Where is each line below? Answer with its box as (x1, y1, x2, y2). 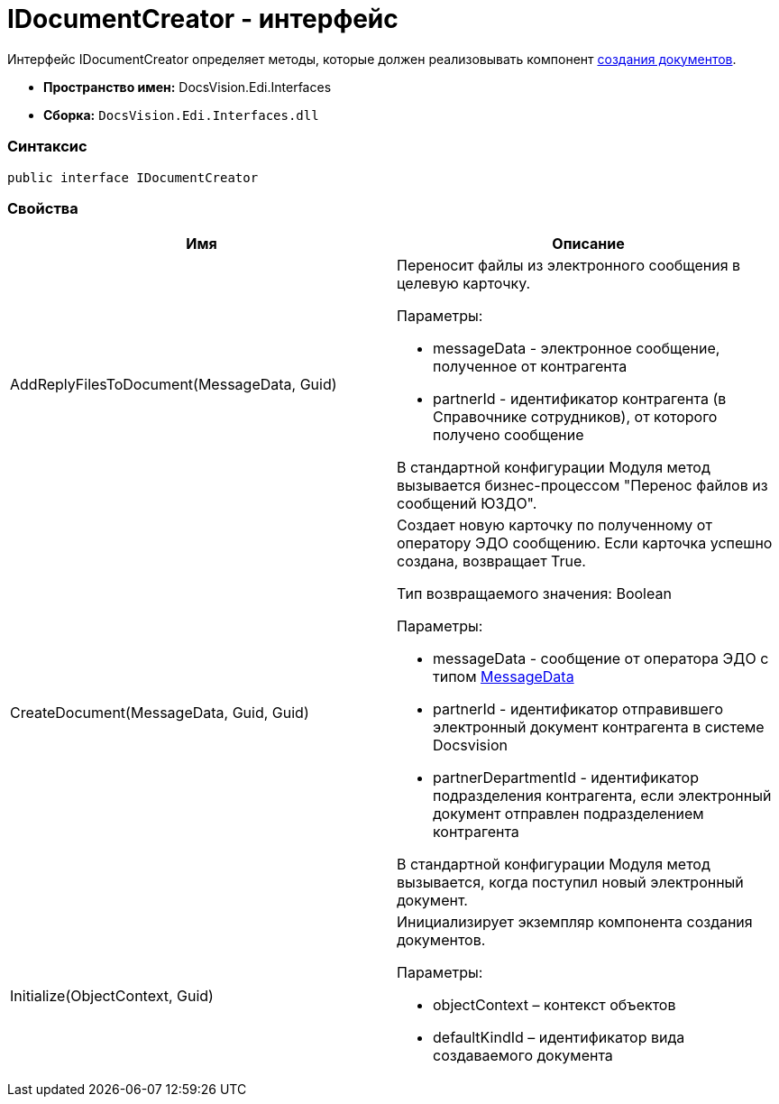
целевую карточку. (397, 274, 531, 293)
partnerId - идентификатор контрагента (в (433, 390, 727, 409)
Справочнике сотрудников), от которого (433, 408, 718, 427)
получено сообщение (433, 426, 584, 445)
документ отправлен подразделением (433, 805, 704, 823)
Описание (552, 235, 625, 253)
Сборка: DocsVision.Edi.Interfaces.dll (43, 106, 319, 123)
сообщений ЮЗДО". (397, 494, 537, 513)
